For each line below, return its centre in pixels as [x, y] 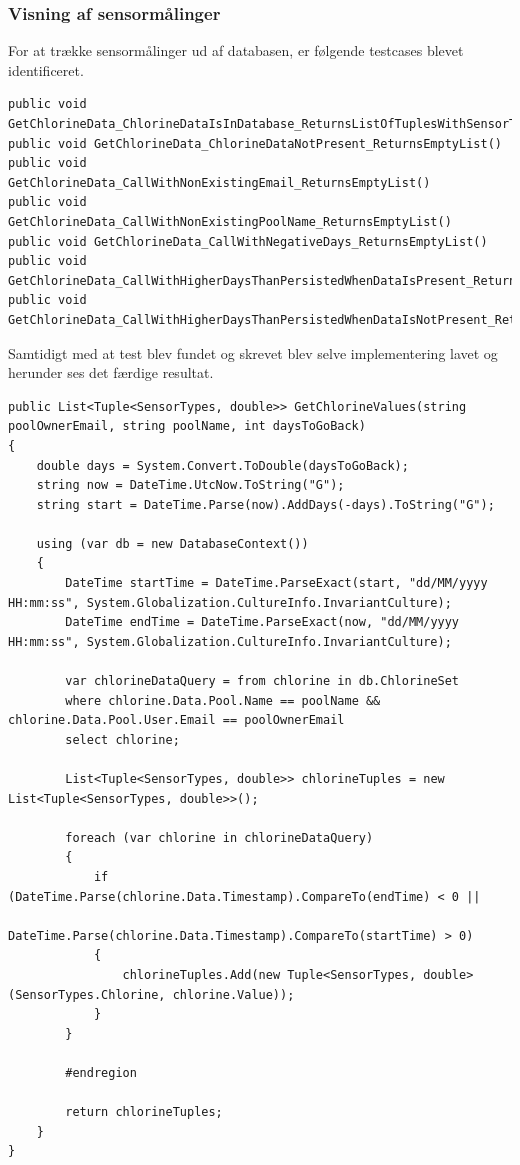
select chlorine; [122, 739]
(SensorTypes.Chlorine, [87, 994]
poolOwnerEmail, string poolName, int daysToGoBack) [187, 426]
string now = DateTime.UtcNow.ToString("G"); [190, 485]
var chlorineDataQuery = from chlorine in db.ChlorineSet [262, 681]
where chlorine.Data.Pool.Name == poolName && [223, 700]
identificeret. [46, 69]
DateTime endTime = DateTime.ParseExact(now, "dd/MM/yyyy [262, 622]
